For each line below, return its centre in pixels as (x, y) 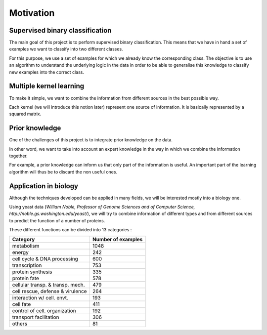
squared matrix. (25, 114)
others (20, 324)
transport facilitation (36, 317)
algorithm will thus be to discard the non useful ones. (63, 172)
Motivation (32, 13)
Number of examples (117, 239)
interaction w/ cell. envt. (40, 297)
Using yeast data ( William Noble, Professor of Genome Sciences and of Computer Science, (102, 207)
